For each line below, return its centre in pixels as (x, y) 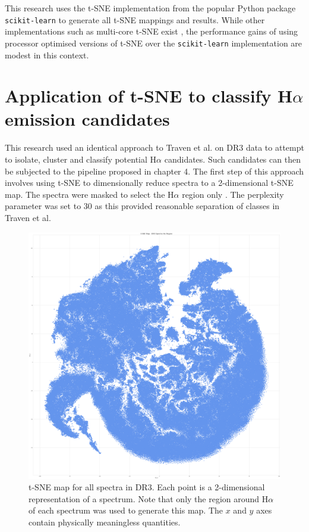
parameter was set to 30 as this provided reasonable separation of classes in (142, 206)
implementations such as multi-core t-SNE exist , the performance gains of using (152, 31)
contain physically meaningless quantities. (105, 522)
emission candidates (87, 119)
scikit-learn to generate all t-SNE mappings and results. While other (135, 19)
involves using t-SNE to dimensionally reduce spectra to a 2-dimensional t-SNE (149, 183)
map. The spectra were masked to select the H (89, 194)
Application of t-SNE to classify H (149, 96)
